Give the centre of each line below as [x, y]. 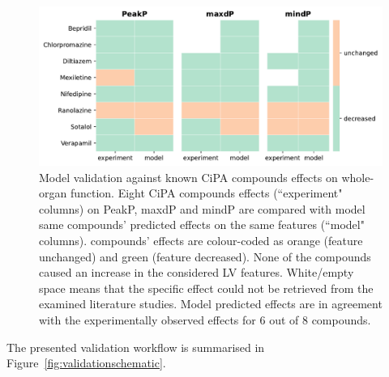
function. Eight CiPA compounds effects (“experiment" [206, 193]
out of [284, 320]
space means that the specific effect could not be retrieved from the [206, 288]
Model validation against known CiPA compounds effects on [188, 177]
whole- [358, 177]
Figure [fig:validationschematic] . [86, 363]
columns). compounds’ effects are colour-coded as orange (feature [201, 241]
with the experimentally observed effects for [147, 320]
